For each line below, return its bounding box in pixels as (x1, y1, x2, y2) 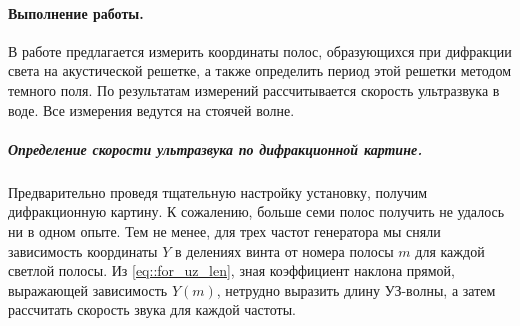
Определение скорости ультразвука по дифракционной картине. (8, 138, 423, 159)
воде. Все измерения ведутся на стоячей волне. (8, 99, 295, 120)
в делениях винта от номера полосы (175, 240, 394, 261)
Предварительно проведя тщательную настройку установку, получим (8, 181, 428, 202)
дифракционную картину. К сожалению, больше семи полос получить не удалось (8, 201, 505, 222)
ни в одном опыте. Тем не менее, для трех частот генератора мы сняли (8, 220, 441, 241)
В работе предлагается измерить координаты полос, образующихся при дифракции (8, 40, 512, 61)
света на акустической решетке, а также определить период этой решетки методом (8, 60, 512, 81)
